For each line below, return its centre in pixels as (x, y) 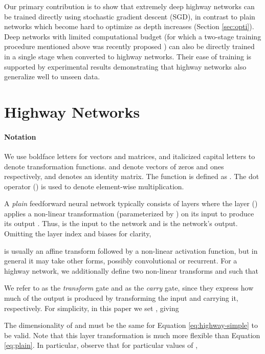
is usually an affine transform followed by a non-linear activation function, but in (131, 250)
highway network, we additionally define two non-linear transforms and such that (131, 270)
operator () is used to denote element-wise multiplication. (94, 186)
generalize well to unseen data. (52, 76)
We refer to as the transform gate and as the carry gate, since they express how (129, 288)
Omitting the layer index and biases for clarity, (78, 234)
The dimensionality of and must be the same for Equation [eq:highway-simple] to (131, 325)
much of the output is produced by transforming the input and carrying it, (121, 298)
